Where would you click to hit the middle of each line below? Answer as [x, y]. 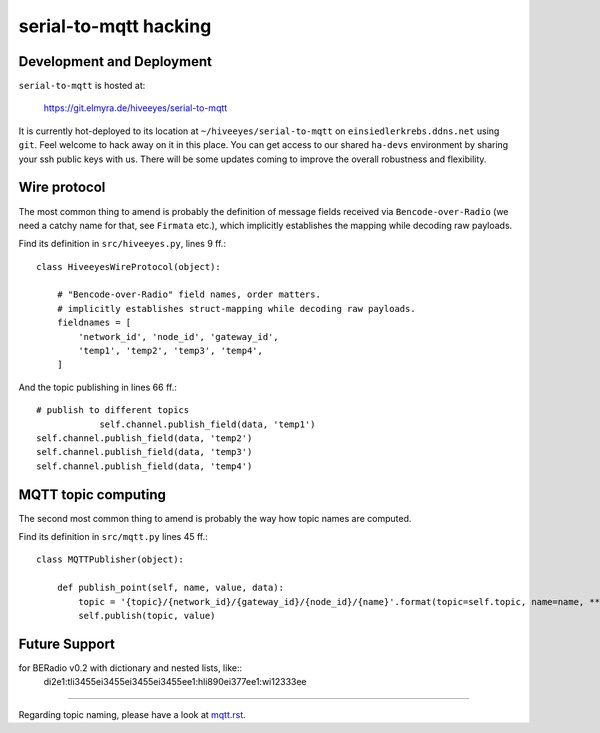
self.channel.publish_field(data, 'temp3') [144, 452]
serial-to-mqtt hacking [115, 26]
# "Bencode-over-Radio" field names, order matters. [189, 294]
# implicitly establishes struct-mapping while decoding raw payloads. [236, 308]
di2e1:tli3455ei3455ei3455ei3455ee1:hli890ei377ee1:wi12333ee [175, 682]
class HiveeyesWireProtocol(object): [129, 266]
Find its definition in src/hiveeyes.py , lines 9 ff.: [122, 244]
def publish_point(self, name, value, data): [170, 588]
